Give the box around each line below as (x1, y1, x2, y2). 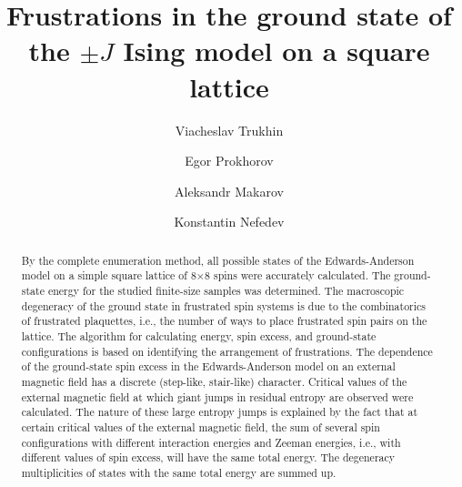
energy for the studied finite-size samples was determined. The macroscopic (47, 282, 405, 298)
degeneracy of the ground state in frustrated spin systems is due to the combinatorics (21, 298, 427, 313)
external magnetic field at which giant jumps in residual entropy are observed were (21, 389, 414, 404)
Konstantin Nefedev (174, 212, 285, 231)
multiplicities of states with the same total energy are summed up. (21, 464, 336, 480)
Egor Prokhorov (185, 151, 274, 170)
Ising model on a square (123, 32, 430, 69)
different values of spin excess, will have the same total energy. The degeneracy (21, 450, 396, 465)
